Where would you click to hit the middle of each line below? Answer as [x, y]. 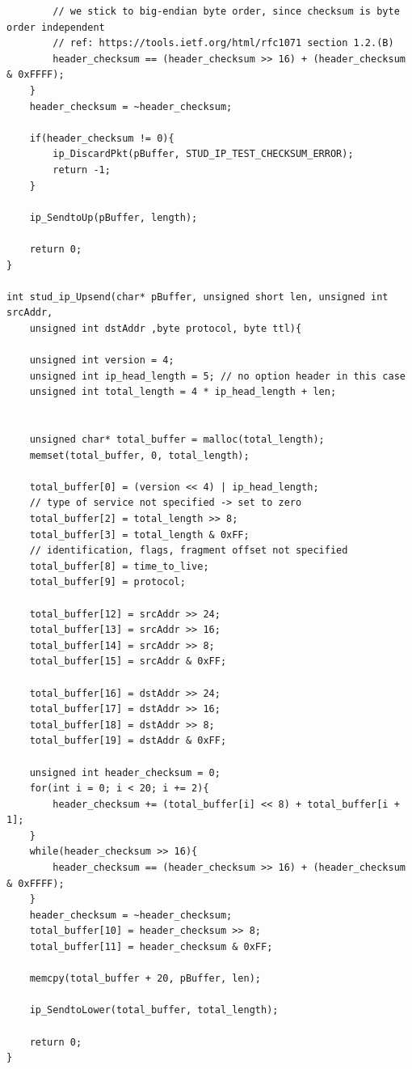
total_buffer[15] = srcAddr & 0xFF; [128, 662]
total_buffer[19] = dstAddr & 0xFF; [128, 741]
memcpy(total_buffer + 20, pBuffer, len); [145, 979]
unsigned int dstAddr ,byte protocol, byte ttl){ [166, 328]
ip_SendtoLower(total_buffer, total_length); [154, 1010]
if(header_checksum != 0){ [102, 138]
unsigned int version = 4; [102, 361]
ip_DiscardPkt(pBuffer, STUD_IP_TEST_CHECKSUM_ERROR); [203, 154]
